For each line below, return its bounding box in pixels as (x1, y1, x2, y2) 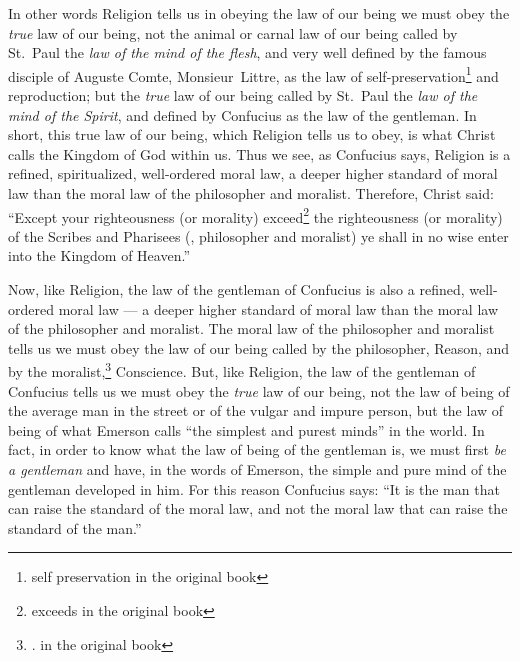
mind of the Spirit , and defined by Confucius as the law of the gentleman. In (8, 104, 477, 125)
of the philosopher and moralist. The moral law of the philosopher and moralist (8, 318, 495, 339)
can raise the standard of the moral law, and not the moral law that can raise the (8, 498, 508, 519)
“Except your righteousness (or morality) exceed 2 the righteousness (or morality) (8, 203, 503, 227)
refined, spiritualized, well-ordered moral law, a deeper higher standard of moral (8, 163, 498, 184)
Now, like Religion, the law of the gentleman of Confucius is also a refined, (8, 279, 465, 300)
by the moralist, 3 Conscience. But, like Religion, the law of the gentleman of (8, 358, 476, 382)
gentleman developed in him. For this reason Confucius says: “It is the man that (8, 478, 500, 499)
